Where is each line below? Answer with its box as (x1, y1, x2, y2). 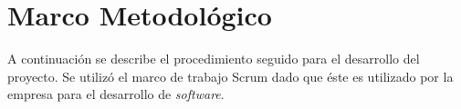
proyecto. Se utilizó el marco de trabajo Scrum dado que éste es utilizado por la (7, 66, 454, 85)
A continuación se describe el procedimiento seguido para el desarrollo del (7, 49, 420, 68)
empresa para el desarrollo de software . (7, 84, 225, 104)
